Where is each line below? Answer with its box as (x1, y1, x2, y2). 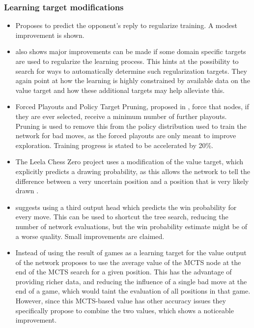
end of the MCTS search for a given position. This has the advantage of (15, 267, 232, 277)
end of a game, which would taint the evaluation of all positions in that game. (15, 286, 251, 296)
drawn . (15, 185, 39, 196)
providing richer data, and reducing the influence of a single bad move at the (15, 276, 247, 286)
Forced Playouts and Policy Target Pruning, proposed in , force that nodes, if (15, 101, 249, 112)
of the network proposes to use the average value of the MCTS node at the (15, 257, 241, 267)
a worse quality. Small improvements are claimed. (15, 231, 165, 241)
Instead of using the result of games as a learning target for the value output (15, 247, 247, 258)
